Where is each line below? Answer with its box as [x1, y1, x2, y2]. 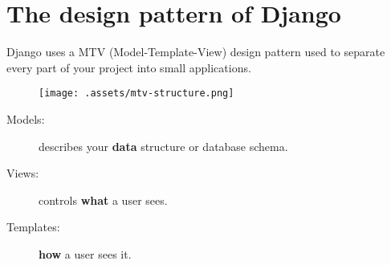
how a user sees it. [39, 245, 132, 262]
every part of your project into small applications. [6, 59, 251, 75]
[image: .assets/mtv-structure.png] [39, 88, 234, 100]
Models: [6, 110, 45, 127]
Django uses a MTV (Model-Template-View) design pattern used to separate [6, 43, 385, 60]
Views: [6, 165, 39, 181]
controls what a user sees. [39, 191, 168, 208]
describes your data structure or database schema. [39, 137, 288, 154]
